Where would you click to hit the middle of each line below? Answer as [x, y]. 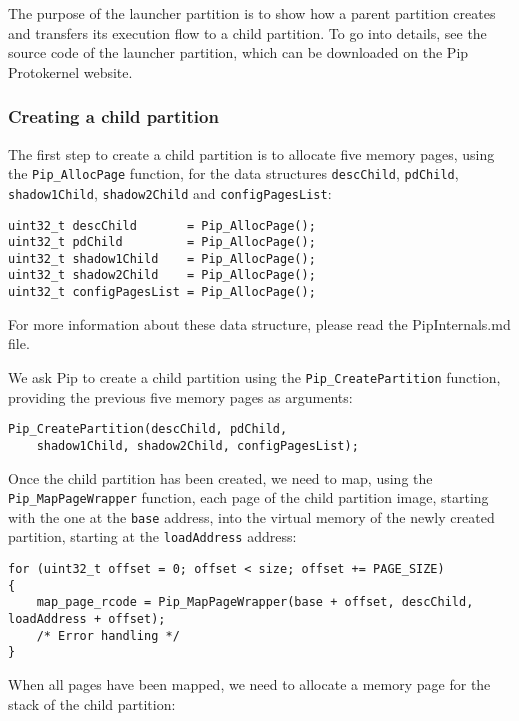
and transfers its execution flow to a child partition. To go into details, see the [247, 32]
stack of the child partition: [92, 703]
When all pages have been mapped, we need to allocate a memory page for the [249, 684]
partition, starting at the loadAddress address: [152, 536]
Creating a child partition [113, 116]
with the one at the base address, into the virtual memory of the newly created [251, 516]
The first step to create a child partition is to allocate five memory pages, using [251, 153]
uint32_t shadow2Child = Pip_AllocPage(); [162, 275]
